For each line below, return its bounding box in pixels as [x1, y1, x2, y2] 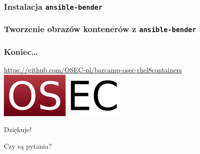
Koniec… [4, 45, 38, 57]
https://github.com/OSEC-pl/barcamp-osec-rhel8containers [4, 65, 182, 75]
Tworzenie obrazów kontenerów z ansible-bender [4, 23, 197, 35]
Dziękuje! [4, 124, 32, 135]
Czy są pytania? [4, 140, 52, 151]
